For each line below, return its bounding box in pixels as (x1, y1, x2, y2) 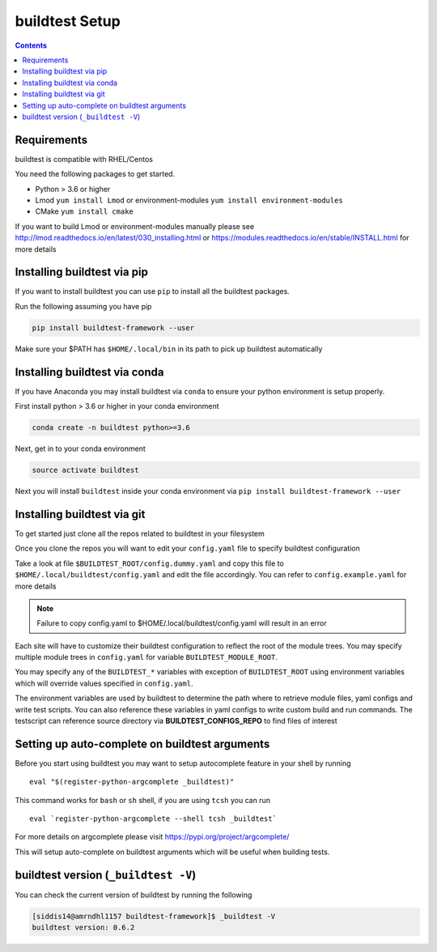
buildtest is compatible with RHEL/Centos (15, 154, 154, 164)
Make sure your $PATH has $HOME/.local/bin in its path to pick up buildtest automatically (15, 344, 323, 354)
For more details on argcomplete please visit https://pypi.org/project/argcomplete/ (15, 832, 290, 842)
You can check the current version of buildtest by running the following (15, 890, 252, 899)
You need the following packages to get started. (15, 169, 176, 179)
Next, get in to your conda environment (15, 444, 146, 453)
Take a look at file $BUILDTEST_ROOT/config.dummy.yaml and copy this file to (15, 559, 285, 568)
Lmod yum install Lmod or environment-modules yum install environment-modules (35, 195, 343, 205)
